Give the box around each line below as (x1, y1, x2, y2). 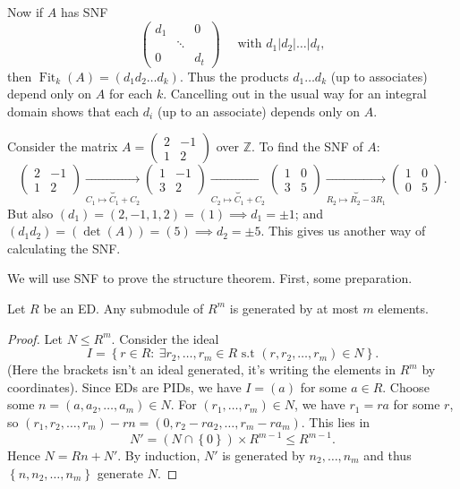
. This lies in (301, 412, 371, 431)
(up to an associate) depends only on (157, 101, 361, 120)
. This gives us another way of (260, 221, 426, 240)
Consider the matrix (7, 137, 118, 156)
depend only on (7, 84, 92, 103)
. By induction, (117, 446, 200, 464)
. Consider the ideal (111, 329, 219, 347)
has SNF (60, 3, 108, 21)
